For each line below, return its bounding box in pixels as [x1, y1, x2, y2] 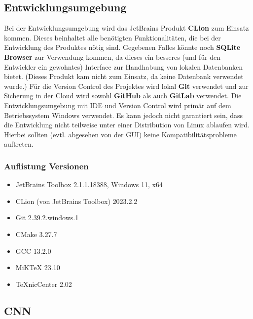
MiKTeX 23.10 [15, 262, 60, 273]
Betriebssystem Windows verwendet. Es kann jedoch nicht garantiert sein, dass [4, 110, 243, 120]
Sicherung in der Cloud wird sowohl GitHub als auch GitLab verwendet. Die [4, 90, 242, 101]
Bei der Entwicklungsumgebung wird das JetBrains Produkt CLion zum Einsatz [4, 23, 249, 33]
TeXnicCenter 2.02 [15, 279, 72, 289]
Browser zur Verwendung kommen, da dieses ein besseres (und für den [4, 51, 220, 62]
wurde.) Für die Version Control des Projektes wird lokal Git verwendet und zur [4, 80, 249, 91]
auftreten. [4, 139, 34, 149]
